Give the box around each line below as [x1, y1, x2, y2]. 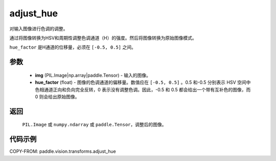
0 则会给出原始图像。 [35, 94, 80, 100]
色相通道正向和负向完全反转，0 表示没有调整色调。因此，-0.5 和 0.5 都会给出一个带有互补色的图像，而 [35, 86, 251, 93]
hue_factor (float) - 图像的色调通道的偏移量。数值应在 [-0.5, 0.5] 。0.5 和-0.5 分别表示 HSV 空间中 [35, 79, 251, 85]
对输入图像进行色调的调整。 [9, 26, 68, 32]
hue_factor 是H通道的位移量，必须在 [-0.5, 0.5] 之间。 [9, 44, 136, 51]
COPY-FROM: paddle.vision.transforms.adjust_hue [9, 148, 116, 154]
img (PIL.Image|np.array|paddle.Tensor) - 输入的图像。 [35, 72, 151, 78]
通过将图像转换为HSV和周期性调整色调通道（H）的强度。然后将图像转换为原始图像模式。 [9, 35, 197, 41]
